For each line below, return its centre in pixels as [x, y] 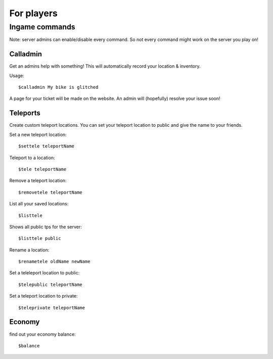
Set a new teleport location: [38, 134]
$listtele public [40, 239]
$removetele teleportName [51, 192]
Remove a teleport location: [38, 181]
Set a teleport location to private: [43, 296]
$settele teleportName [47, 146]
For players [33, 13]
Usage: [17, 76]
